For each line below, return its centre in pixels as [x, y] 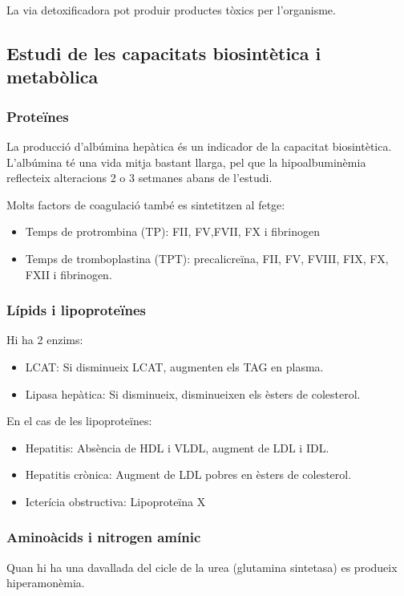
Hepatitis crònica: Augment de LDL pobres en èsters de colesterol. [188, 474]
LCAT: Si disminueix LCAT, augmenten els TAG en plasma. [174, 366]
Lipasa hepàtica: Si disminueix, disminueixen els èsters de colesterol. [193, 393]
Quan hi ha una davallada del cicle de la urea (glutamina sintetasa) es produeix [202, 567]
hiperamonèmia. [46, 583]
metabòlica [53, 77]
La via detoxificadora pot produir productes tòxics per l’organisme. [171, 10]
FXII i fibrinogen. [69, 274]
